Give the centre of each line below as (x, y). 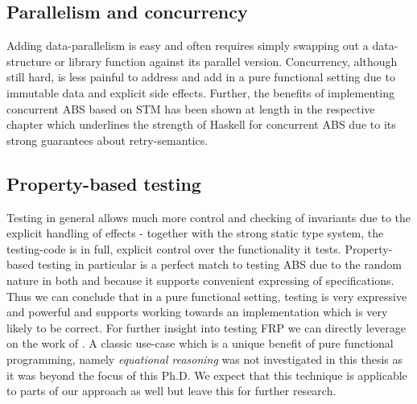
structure (29, 61)
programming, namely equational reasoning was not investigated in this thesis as (205, 359)
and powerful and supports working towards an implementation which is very (197, 312)
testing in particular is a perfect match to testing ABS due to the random (220, 264)
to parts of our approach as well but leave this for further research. (171, 391)
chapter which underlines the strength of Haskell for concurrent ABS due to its (201, 124)
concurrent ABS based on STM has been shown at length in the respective (191, 108)
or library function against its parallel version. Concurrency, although (226, 61)
